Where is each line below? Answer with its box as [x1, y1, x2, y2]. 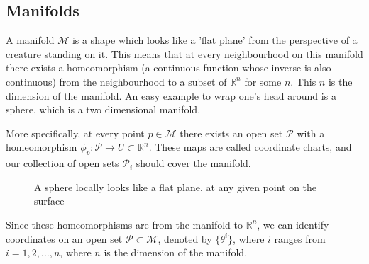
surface [34, 193, 65, 208]
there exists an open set [180, 125, 283, 140]
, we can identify [257, 217, 329, 231]
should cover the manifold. [136, 156, 251, 171]
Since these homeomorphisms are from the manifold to [6, 217, 243, 231]
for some [244, 74, 282, 88]
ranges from [274, 231, 326, 246]
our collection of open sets [6, 156, 119, 171]
